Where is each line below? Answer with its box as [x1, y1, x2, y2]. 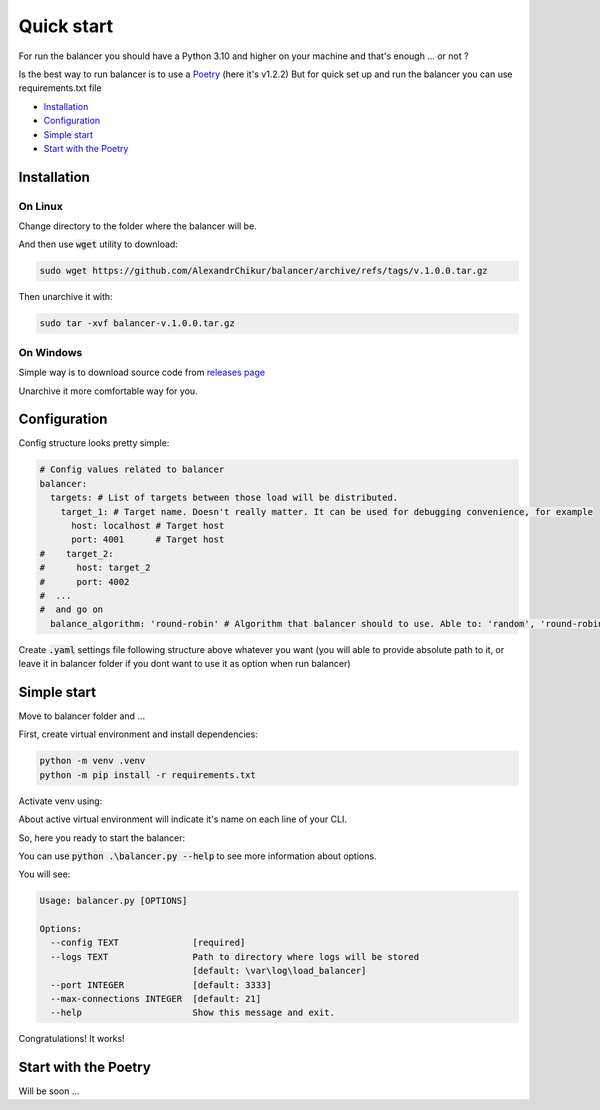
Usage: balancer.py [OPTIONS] [39, 895, 188, 907]
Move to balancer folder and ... [18, 710, 145, 722]
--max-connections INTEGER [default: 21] [50, 993, 262, 1005]
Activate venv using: [18, 795, 103, 807]
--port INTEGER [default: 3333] [50, 979, 272, 990]
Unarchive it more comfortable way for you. [18, 385, 199, 397]
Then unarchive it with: [18, 291, 114, 303]
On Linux [18, 199, 64, 213]
